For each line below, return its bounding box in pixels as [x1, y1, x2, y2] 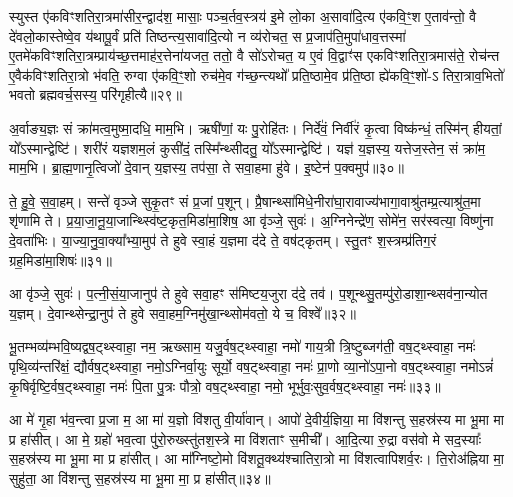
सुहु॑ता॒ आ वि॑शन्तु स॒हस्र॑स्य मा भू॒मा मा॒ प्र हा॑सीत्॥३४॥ [9, 467, 271, 488]
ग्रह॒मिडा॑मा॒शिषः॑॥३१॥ [9, 249, 112, 270]
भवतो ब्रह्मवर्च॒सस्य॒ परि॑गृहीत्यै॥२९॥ [9, 84, 182, 105]
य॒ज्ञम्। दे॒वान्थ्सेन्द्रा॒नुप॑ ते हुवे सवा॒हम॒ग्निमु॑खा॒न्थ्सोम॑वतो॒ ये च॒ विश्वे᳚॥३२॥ [9, 302, 356, 323]
